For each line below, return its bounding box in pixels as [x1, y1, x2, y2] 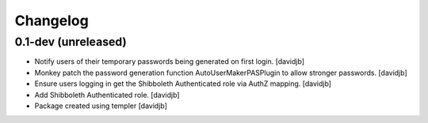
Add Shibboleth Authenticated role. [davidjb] [34, 90, 180, 99]
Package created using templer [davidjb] [34, 101, 168, 110]
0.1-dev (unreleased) [14, 35, 127, 49]
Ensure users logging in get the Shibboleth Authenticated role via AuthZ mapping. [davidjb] [34, 79, 332, 88]
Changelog [14, 12, 89, 29]
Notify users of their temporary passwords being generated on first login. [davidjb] [34, 57, 305, 66]
